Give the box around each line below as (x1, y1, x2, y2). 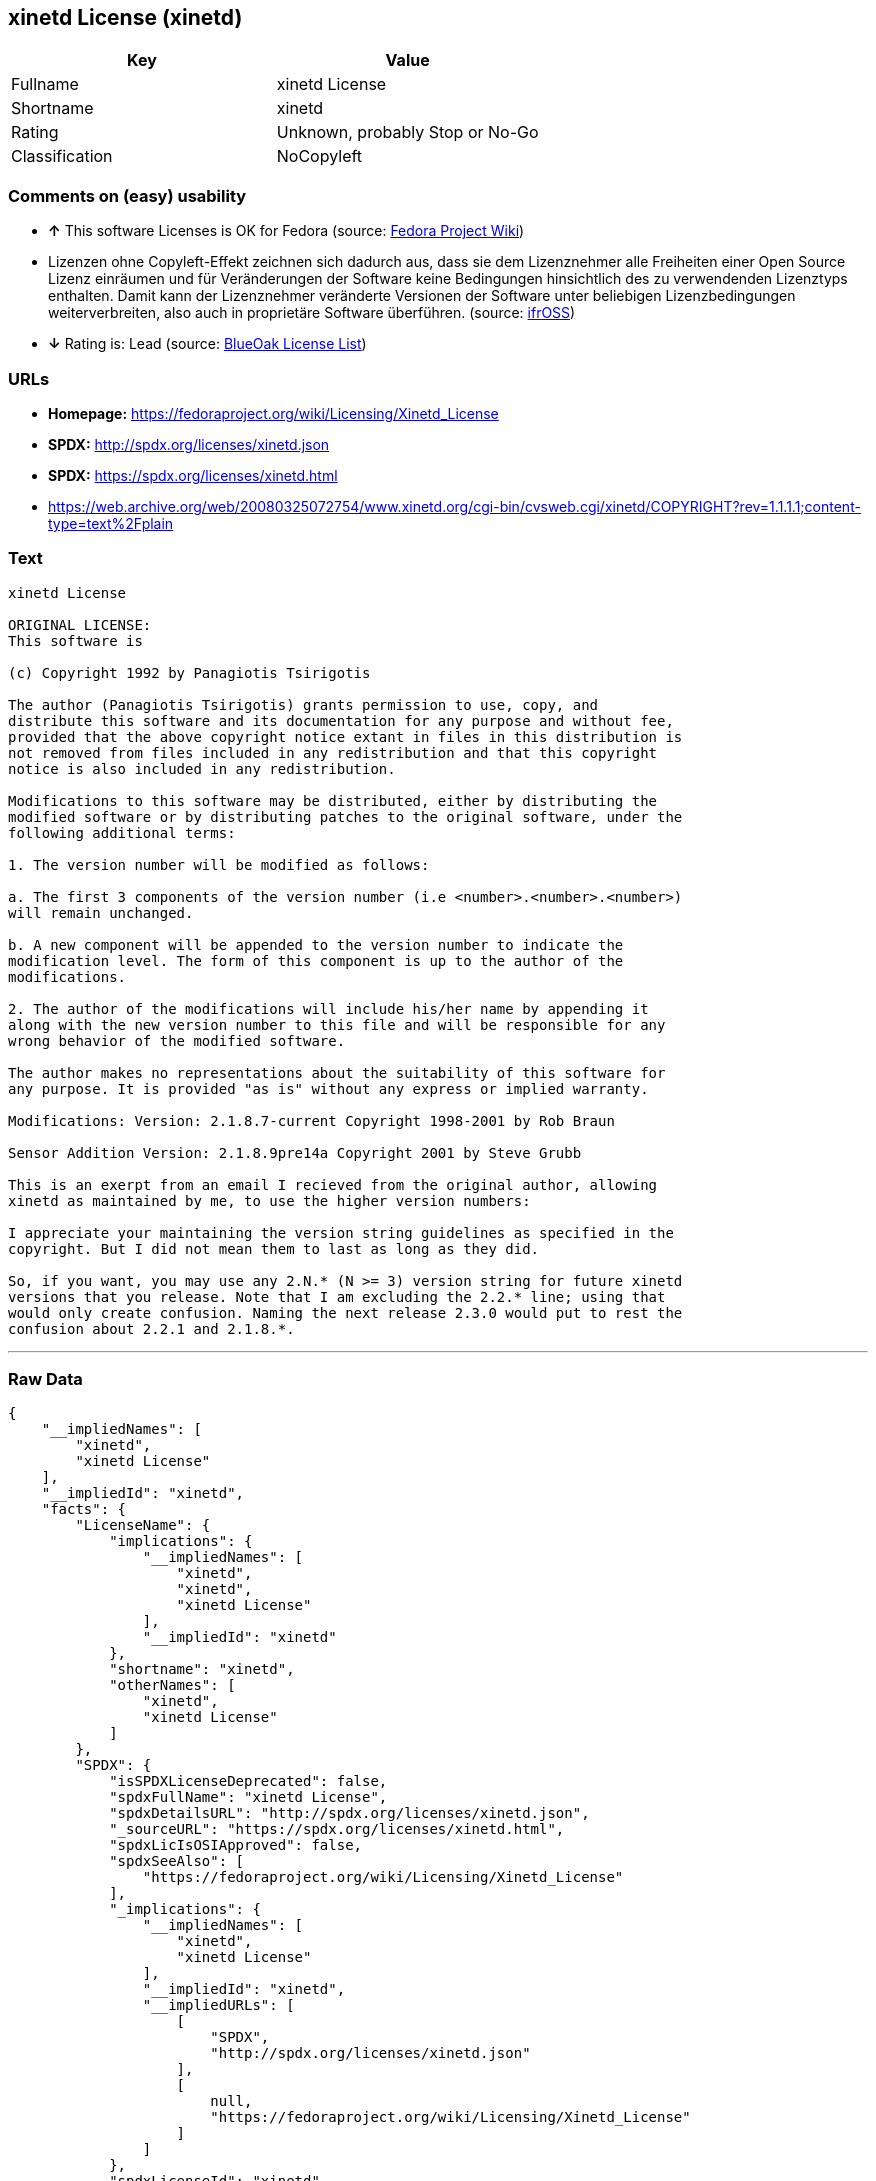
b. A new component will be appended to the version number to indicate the (8, 936, 624, 953)
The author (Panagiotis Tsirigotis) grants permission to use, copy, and (8, 696, 599, 713)
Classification (11, 146, 113, 167)
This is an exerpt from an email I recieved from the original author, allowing (8, 1176, 658, 1193)
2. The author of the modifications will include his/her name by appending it (8, 1000, 649, 1017)
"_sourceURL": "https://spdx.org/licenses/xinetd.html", (109, 1821, 565, 1838)
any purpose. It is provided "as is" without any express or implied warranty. (8, 1080, 649, 1097)
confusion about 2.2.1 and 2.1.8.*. (8, 1320, 295, 1337)
